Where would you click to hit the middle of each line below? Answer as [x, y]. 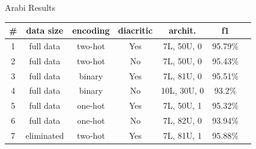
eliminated [45, 135]
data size [45, 30]
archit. [183, 30]
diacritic [135, 30]
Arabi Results [30, 7]
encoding [91, 30]
